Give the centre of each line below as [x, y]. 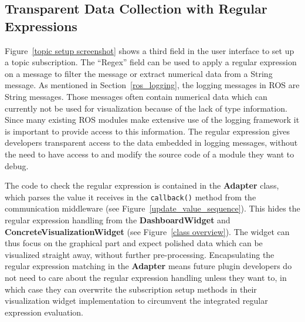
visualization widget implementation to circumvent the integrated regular [136, 301]
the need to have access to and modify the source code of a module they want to [150, 154]
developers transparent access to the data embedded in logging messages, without [151, 142]
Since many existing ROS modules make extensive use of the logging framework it [152, 120]
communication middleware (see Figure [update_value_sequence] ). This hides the [152, 208]
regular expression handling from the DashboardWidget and [118, 219]
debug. [17, 165]
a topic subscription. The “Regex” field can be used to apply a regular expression [151, 62]
